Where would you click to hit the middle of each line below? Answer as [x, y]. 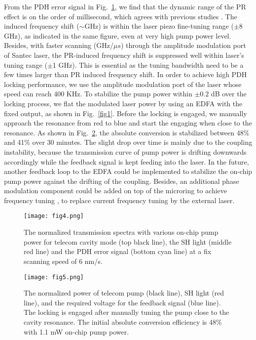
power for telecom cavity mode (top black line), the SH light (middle [128, 241]
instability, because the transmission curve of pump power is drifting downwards [125, 151]
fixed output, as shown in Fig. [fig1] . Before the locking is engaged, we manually [126, 113]
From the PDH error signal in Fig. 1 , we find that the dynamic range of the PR [125, 6]
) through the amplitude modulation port [183, 45]
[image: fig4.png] [54, 216]
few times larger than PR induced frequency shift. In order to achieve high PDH [126, 74]
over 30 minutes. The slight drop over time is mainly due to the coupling [142, 142]
